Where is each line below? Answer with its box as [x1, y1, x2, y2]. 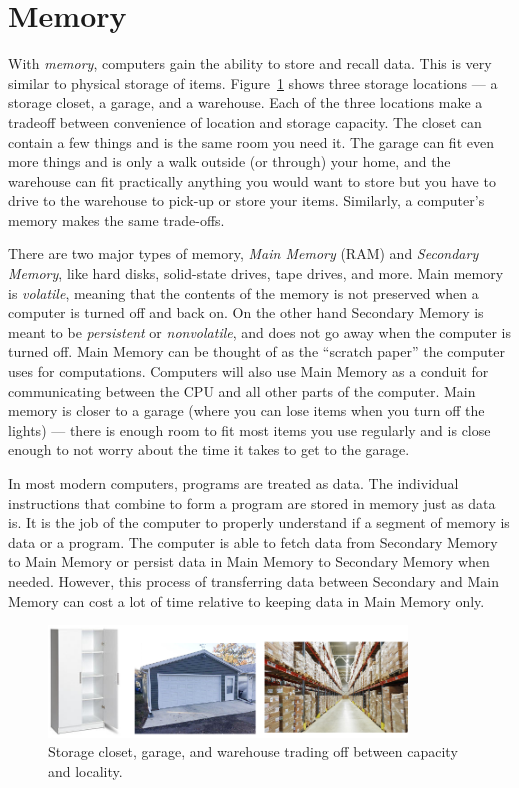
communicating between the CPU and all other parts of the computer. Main [8, 380, 476, 401]
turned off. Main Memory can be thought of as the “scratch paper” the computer [8, 341, 505, 362]
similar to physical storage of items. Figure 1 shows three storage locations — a [8, 72, 498, 93]
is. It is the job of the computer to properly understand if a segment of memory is [8, 512, 510, 533]
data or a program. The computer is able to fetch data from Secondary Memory [8, 531, 498, 552]
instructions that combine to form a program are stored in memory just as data [8, 492, 496, 513]
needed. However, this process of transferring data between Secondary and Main [8, 570, 499, 591]
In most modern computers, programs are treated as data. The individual [8, 473, 459, 493]
